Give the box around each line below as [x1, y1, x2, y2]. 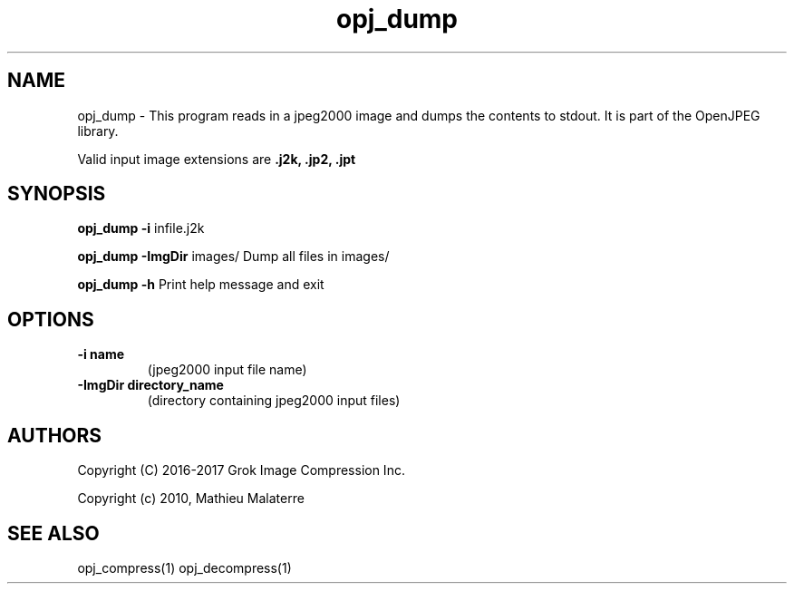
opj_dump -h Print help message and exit [77, 276, 324, 293]
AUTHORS [7, 423, 102, 447]
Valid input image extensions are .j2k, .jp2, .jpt [77, 150, 356, 167]
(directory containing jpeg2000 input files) [147, 392, 401, 409]
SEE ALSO [7, 521, 100, 545]
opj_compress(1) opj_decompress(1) [77, 559, 292, 576]
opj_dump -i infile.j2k [77, 220, 205, 237]
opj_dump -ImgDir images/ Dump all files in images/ [77, 248, 390, 265]
